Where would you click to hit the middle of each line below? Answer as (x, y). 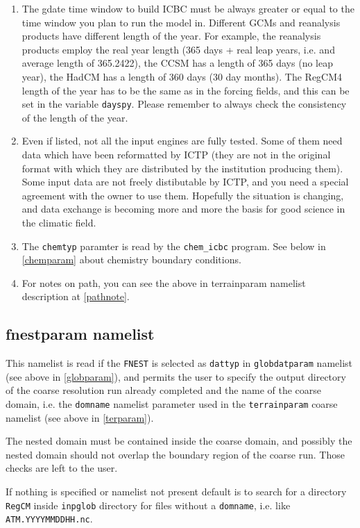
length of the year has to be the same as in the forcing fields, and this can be (186, 90)
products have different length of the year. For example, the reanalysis (171, 36)
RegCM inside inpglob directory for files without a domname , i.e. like (148, 505)
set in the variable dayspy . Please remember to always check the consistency (184, 104)
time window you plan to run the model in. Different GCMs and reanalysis (181, 22)
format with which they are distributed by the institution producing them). (182, 168)
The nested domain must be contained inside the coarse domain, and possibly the (179, 441)
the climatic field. (59, 222)
